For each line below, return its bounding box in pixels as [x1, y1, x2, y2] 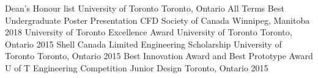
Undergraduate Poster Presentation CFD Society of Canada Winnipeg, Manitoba [5, 13, 310, 26]
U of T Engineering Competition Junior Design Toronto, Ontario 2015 [5, 61, 268, 74]
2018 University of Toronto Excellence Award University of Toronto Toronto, [5, 26, 292, 38]
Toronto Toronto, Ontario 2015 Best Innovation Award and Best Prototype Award [5, 49, 313, 62]
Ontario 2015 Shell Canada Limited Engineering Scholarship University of [5, 37, 282, 50]
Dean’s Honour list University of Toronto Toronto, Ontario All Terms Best [5, 2, 284, 14]
